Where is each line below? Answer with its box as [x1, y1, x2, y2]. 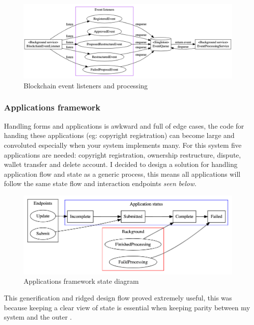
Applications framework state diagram [24, 276, 139, 286]
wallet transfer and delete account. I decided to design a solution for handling [4, 159, 238, 169]
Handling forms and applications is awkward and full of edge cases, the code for [4, 120, 244, 131]
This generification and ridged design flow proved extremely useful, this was [4, 293, 232, 303]
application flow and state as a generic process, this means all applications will [4, 168, 241, 179]
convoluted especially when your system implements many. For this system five [4, 139, 242, 150]
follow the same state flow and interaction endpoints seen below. [4, 178, 197, 189]
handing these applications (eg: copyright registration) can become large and [4, 130, 235, 140]
